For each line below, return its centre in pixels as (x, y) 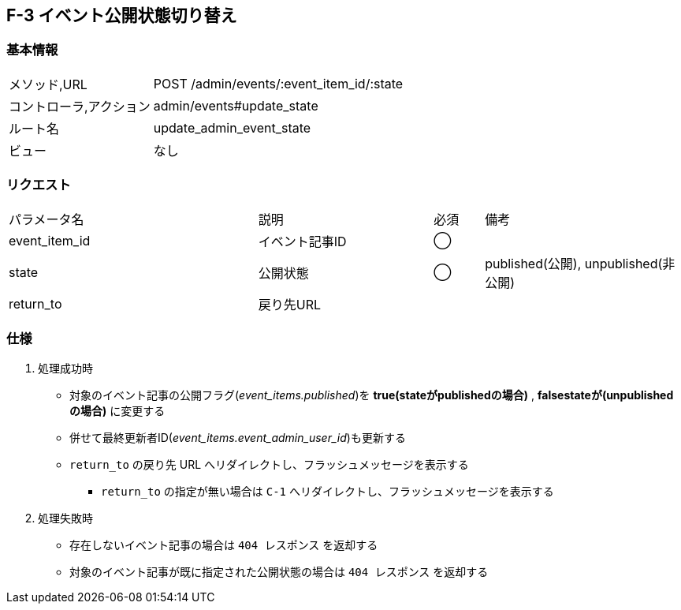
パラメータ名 (47, 219)
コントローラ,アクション (80, 106)
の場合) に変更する (117, 411)
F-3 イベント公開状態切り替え (122, 15)
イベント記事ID (302, 241)
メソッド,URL (48, 84)
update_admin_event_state (232, 127)
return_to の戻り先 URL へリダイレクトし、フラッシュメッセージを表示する (269, 465)
